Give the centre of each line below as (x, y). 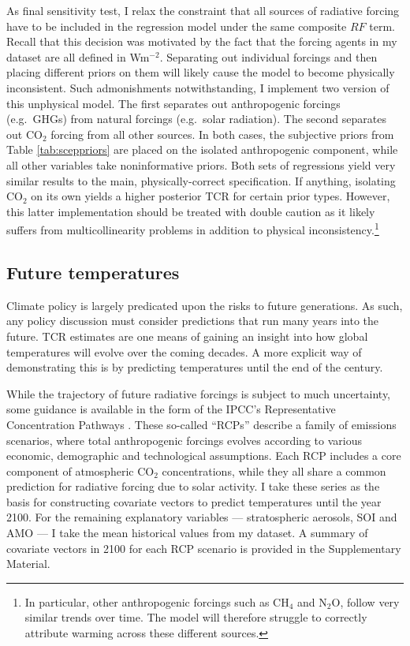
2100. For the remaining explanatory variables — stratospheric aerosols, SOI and (202, 517)
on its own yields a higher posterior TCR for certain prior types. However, (211, 196)
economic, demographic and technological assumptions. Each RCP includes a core (204, 456)
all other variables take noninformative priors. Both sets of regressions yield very (201, 164)
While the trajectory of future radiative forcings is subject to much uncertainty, (199, 393)
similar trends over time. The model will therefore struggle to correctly (196, 617)
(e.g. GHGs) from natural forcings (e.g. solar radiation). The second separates (196, 119)
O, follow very (365, 601)
